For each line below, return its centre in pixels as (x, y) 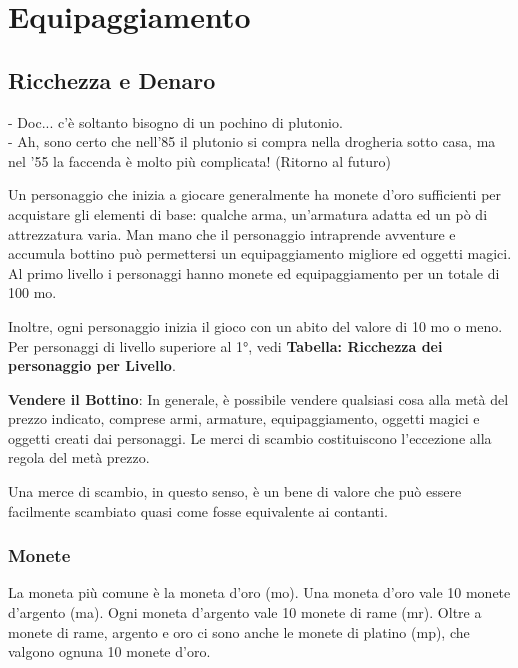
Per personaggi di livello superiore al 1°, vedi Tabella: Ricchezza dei (225, 345)
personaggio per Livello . (92, 365)
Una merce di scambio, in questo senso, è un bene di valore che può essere (235, 491)
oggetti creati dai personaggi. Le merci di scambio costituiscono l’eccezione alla (250, 437)
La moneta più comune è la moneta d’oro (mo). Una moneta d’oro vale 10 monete (259, 592)
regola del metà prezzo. (79, 457)
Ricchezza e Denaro (112, 79)
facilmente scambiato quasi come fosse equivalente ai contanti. (198, 510)
